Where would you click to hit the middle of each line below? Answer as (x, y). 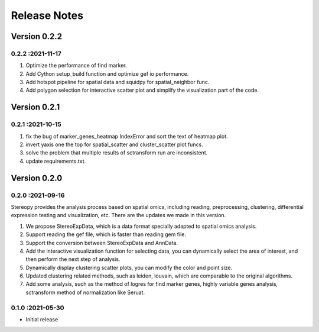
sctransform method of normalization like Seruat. (85, 292)
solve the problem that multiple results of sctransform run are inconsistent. (117, 153)
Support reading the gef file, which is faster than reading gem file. (106, 234)
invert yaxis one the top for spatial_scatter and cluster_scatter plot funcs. (114, 144)
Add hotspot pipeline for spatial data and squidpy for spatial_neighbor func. (118, 82)
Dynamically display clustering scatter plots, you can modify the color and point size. (129, 267)
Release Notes (47, 15)
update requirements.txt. (56, 161)
